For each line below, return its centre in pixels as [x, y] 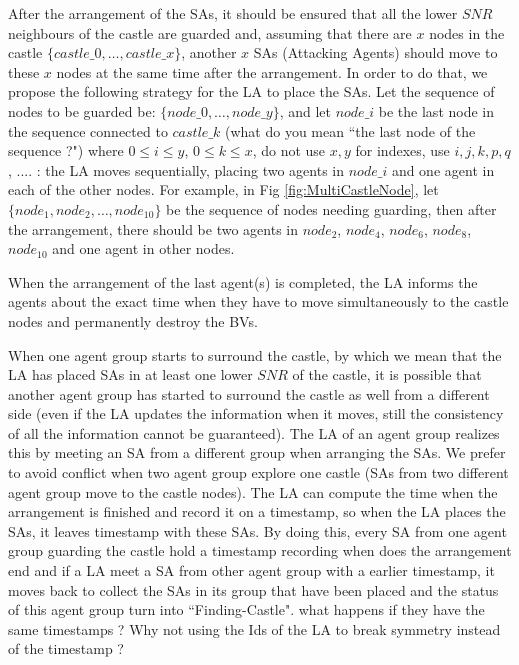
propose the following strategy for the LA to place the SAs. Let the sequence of [251, 91]
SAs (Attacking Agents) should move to [375, 52]
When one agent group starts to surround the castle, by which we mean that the [255, 354]
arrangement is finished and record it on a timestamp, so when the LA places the [257, 511]
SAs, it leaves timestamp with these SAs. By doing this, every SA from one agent [257, 530]
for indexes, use [402, 150]
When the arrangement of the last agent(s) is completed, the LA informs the [243, 281]
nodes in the [467, 32]
